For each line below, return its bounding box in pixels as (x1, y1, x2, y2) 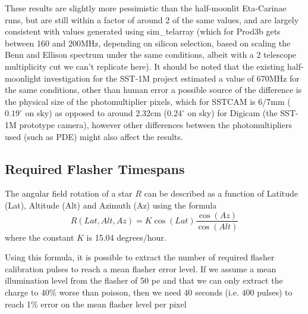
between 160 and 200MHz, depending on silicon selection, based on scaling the (5, 36, 291, 49)
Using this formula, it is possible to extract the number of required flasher (5, 251, 275, 263)
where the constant (5, 231, 74, 243)
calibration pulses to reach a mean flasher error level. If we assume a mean (5, 262, 276, 275)
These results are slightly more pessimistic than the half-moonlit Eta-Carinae (5, 2, 287, 14)
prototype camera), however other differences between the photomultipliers (19, 118, 292, 130)
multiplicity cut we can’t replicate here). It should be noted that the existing (5, 60, 285, 72)
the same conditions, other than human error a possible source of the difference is (5, 83, 302, 96)
